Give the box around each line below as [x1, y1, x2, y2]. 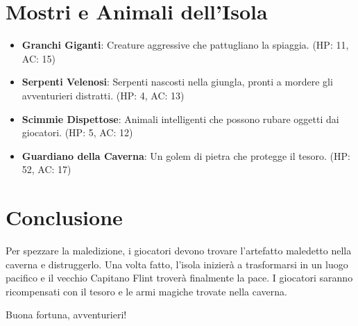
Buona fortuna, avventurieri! [6, 307, 127, 322]
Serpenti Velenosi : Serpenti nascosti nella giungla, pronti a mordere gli [22, 74, 333, 89]
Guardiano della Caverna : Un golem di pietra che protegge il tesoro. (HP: [22, 148, 350, 163]
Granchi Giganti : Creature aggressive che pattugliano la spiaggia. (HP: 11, [22, 38, 349, 52]
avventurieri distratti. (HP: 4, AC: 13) [22, 88, 185, 102]
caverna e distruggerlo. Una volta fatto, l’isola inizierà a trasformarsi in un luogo [6, 256, 348, 271]
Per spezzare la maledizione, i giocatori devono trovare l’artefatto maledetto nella [6, 243, 352, 257]
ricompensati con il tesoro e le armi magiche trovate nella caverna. [6, 284, 287, 298]
